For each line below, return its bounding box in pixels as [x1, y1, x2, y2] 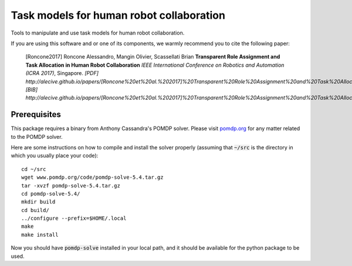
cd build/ [21, 207, 49, 213]
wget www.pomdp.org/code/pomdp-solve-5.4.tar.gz [21, 174, 164, 181]
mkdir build [21, 199, 56, 205]
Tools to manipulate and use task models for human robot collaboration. [11, 29, 185, 36]
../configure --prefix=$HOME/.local [21, 215, 127, 222]
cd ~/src [21, 166, 46, 172]
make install [21, 231, 59, 238]
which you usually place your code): [11, 152, 99, 159]
